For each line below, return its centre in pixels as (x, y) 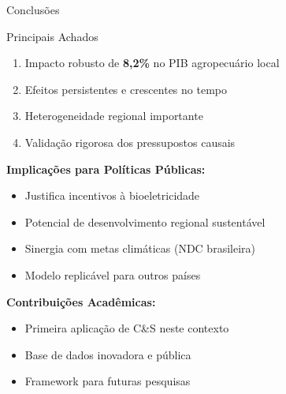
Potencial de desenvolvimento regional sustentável (145, 221)
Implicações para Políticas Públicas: (106, 169)
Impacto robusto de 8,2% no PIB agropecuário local (152, 63)
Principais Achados (52, 36)
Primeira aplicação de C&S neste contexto (127, 328)
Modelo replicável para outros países (113, 274)
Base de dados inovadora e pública (108, 354)
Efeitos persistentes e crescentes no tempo (126, 89)
